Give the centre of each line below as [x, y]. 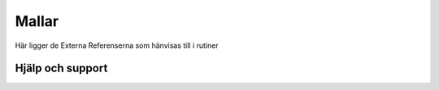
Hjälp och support [61, 69]
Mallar [37, 21]
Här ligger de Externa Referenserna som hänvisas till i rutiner [117, 45]
